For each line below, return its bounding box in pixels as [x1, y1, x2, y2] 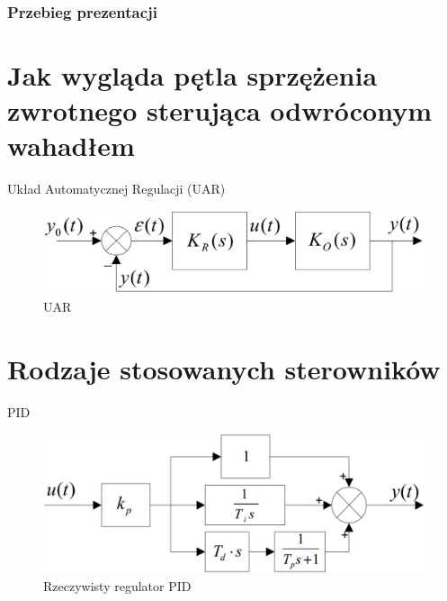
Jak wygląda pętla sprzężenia [7, 57, 378, 94]
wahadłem [7, 127, 135, 164]
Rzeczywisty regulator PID [43, 576, 192, 595]
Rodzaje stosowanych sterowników [7, 350, 441, 387]
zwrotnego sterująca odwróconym [7, 92, 432, 129]
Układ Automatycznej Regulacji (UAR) [7, 179, 226, 198]
